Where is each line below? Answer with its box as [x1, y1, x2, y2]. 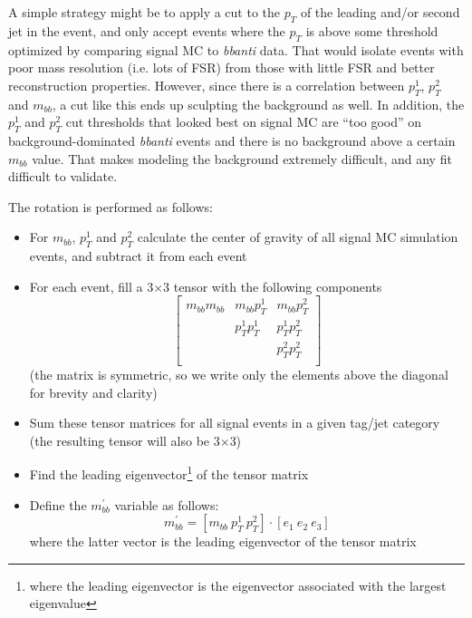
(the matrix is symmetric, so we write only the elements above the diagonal [29, 365, 448, 384]
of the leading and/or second [300, 3, 460, 21]
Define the [29, 495, 87, 514]
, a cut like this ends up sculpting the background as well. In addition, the [52, 94, 465, 113]
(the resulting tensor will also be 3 [29, 430, 220, 449]
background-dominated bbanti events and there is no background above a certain [8, 130, 456, 150]
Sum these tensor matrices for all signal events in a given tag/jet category [29, 413, 440, 432]
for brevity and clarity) [29, 382, 158, 401]
